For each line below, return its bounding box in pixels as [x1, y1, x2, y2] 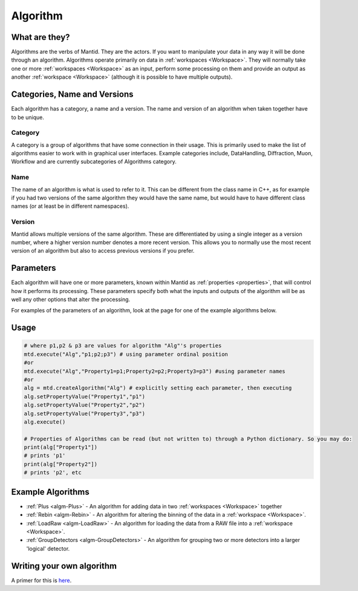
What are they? [11, 32, 70, 42]
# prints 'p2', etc [24, 469, 82, 476]
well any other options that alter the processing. [11, 295, 131, 303]
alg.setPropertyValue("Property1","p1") [24, 393, 145, 400]
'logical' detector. [26, 544, 70, 552]
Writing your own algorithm [11, 561, 117, 571]
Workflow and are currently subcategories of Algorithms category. [11, 158, 177, 166]
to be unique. [11, 114, 45, 121]
